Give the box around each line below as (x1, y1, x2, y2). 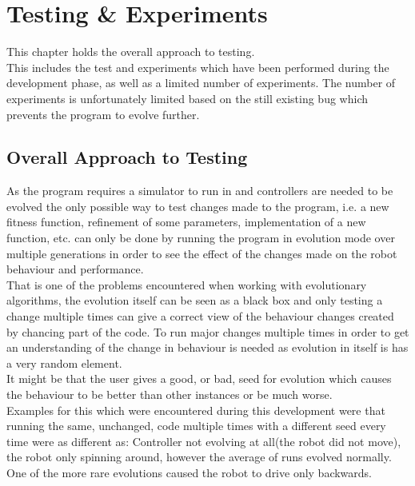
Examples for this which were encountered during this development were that (6, 401, 385, 418)
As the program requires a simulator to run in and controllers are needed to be (6, 182, 393, 199)
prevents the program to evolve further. (6, 106, 200, 122)
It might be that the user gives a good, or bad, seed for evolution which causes (6, 370, 392, 387)
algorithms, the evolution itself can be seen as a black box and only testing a (6, 292, 383, 309)
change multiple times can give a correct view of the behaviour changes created (6, 308, 394, 325)
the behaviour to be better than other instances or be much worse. (6, 386, 333, 403)
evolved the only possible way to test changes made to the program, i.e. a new (6, 197, 389, 214)
